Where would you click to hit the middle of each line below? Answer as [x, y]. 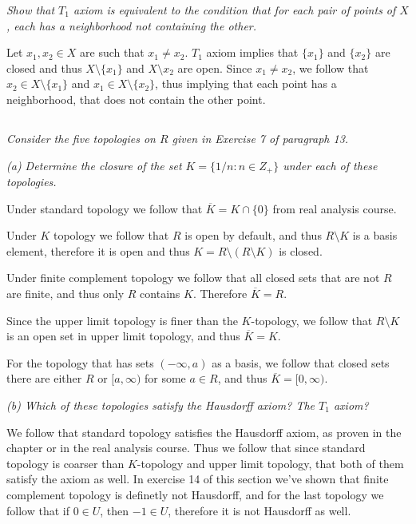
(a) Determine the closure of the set [94, 165]
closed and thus [44, 67]
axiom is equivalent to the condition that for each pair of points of [234, 10]
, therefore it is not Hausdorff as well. [260, 510]
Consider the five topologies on [81, 138]
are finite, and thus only [65, 293]
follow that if [38, 510]
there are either [44, 378]
